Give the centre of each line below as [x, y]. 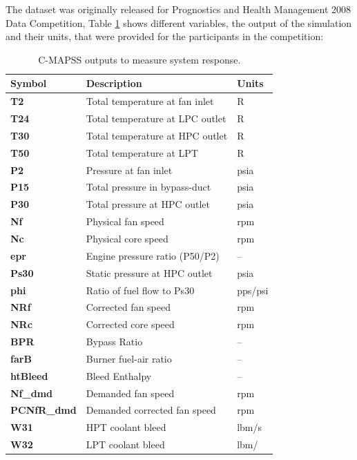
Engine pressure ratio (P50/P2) [153, 255]
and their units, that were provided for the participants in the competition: [165, 36]
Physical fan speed [125, 221]
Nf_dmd [31, 393]
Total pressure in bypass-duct [148, 187]
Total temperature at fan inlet [150, 101]
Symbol [29, 83]
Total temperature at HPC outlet [157, 135]
